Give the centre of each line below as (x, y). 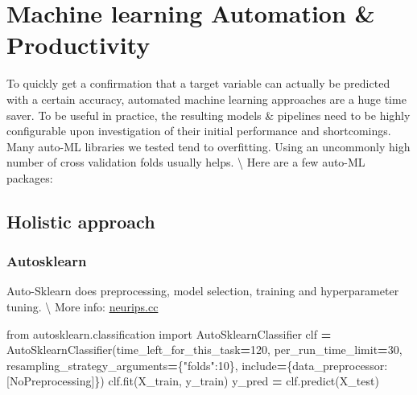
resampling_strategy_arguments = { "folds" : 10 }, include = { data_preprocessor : (197, 365)
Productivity (78, 45)
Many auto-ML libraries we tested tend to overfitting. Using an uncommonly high (208, 146)
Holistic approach (81, 221)
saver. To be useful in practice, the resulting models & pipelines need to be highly (208, 115)
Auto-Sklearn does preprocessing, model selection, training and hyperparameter (203, 291)
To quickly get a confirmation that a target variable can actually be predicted (198, 83)
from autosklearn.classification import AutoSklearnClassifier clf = (169, 333)
